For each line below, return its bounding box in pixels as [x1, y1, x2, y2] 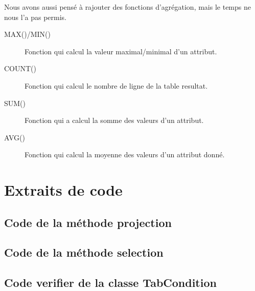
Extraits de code [4, 179, 123, 200]
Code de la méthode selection [4, 244, 164, 260]
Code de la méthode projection [4, 214, 172, 230]
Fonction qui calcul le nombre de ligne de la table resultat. [25, 80, 208, 91]
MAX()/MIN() [4, 29, 51, 39]
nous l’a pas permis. [4, 11, 66, 22]
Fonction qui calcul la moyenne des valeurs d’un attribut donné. [25, 149, 225, 160]
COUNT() [4, 63, 36, 74]
